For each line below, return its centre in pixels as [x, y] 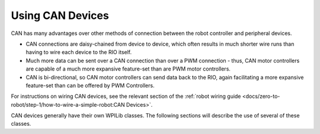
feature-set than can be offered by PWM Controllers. [90, 85]
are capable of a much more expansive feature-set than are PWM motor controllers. [128, 69]
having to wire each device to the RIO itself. [79, 52]
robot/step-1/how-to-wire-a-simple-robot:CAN [68, 104]
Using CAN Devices [60, 15]
